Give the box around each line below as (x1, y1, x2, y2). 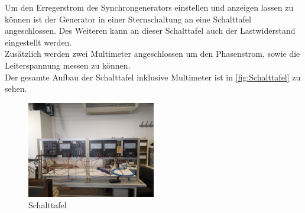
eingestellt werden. (5, 35, 72, 48)
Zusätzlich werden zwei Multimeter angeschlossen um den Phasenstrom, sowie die (5, 47, 300, 60)
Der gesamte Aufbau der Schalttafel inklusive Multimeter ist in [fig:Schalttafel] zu (5, 70, 301, 83)
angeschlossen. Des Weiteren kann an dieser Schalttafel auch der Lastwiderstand (5, 24, 296, 37)
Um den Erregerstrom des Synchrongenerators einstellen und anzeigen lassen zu (5, 1, 294, 13)
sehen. (5, 82, 27, 95)
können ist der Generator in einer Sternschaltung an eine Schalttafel (5, 12, 251, 25)
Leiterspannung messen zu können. (5, 59, 131, 71)
